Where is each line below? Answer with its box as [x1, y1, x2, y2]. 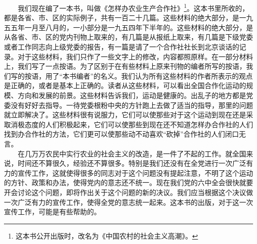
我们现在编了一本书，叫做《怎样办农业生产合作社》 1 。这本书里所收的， [17, 1, 249, 13]
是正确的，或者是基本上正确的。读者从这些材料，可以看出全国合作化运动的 [4, 80, 246, 91]
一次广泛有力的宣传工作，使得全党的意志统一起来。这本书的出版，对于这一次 [4, 196, 253, 207]
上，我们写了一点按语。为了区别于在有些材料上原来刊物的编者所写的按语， [4, 61, 246, 71]
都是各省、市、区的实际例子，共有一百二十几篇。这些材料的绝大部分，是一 [4, 12, 246, 23]
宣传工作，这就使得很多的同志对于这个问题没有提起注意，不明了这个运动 [17, 167, 253, 178]
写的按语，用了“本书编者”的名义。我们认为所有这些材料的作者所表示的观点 [10, 70, 253, 81]
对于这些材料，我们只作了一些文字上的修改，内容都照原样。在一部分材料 [17, 51, 253, 61]
